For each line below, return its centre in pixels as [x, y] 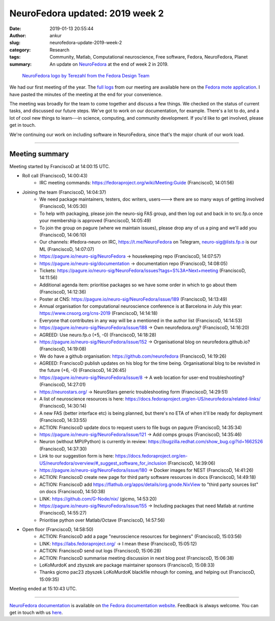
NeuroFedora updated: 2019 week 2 [87, 13]
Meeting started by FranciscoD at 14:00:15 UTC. [60, 166]
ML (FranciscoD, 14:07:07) [67, 249]
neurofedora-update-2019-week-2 [86, 43]
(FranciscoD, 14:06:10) [63, 235]
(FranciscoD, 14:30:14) [63, 406]
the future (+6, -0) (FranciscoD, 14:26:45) [83, 370]
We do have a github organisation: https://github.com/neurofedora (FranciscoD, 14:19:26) [133, 356]
